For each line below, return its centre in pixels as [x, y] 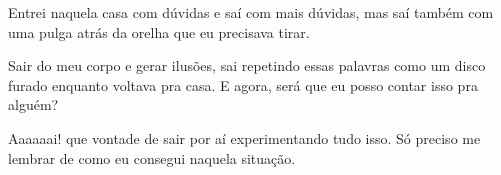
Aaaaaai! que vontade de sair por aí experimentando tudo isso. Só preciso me [244, 137]
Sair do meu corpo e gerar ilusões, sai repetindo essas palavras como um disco [247, 65]
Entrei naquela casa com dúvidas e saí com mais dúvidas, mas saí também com [251, 12]
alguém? [33, 104]
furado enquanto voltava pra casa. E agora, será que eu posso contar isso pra [243, 84]
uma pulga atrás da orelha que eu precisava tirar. [159, 31]
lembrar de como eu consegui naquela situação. [152, 157]
